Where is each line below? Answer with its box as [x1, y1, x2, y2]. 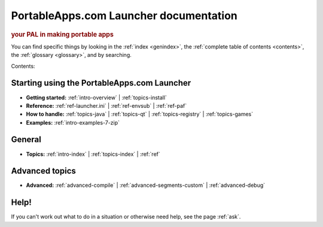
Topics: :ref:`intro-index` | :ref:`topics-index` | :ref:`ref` [26, 150, 161, 158]
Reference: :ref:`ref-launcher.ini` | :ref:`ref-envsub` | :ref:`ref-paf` [26, 102, 187, 109]
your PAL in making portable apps [11, 30, 114, 38]
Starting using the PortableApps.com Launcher [11, 78, 191, 88]
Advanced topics [11, 166, 76, 176]
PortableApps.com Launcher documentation [11, 9, 237, 22]
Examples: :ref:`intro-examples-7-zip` [26, 119, 120, 126]
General [11, 135, 42, 145]
